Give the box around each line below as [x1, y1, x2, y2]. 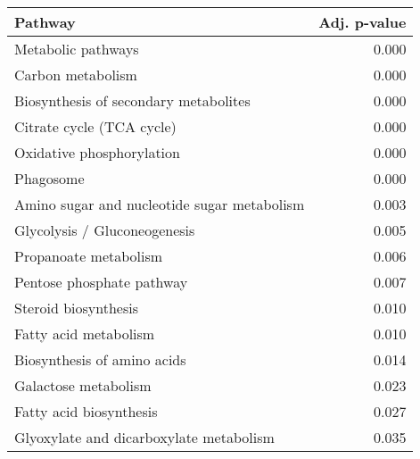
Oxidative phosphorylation [14, 142, 180, 163]
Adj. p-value [318, 12, 407, 32]
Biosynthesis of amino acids [14, 349, 186, 370]
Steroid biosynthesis [14, 297, 138, 318]
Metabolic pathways [14, 38, 139, 59]
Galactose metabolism [14, 375, 152, 396]
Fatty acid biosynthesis [14, 401, 158, 421]
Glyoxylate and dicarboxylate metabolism [14, 427, 275, 447]
